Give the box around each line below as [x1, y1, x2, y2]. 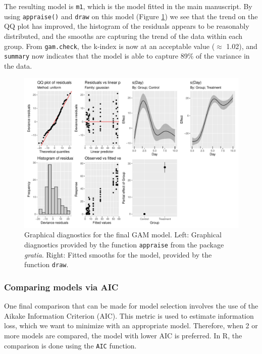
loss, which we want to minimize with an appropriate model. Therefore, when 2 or [4, 320, 258, 331]
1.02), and [226, 40, 257, 51]
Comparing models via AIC [4, 280, 119, 293]
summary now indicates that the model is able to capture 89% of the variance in [4, 50, 250, 61]
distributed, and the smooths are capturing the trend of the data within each [4, 30, 243, 41]
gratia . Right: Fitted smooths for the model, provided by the [24, 249, 212, 260]
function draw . [24, 259, 69, 270]
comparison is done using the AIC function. [4, 340, 137, 350]
